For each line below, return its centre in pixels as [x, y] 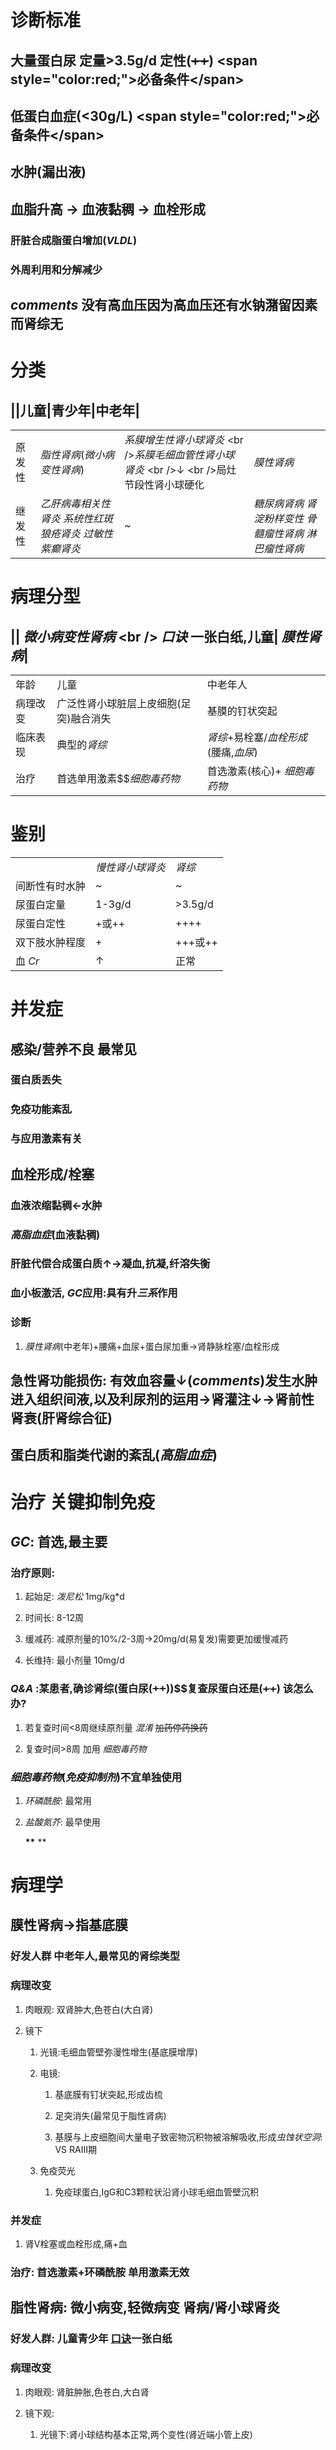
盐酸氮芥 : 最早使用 [62, 1822]
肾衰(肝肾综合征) [61, 1418]
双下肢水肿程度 [51, 942]
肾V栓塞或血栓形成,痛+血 [76, 2243]
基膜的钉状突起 [242, 711]
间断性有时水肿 [51, 886]
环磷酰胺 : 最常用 [58, 1800]
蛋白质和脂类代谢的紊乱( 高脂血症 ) [114, 1455]
